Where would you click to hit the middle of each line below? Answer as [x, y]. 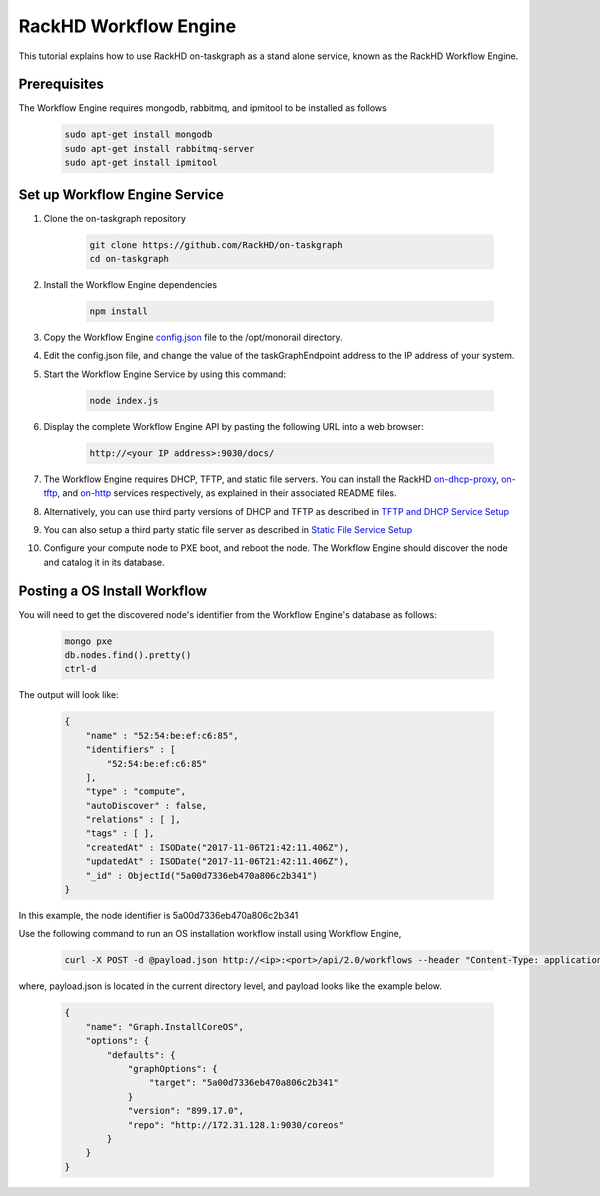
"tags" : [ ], [120, 833]
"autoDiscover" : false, [146, 805]
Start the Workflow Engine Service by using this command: [165, 374]
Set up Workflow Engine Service [121, 194]
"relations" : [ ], [133, 819]
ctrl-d [80, 669]
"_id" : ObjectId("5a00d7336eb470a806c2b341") [202, 875]
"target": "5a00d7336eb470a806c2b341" [243, 1083]
